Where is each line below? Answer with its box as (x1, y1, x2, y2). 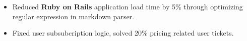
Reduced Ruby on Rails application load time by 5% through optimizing (12, 1, 243, 11)
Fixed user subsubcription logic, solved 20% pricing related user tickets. (12, 28, 234, 38)
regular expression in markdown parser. (12, 11, 135, 21)
